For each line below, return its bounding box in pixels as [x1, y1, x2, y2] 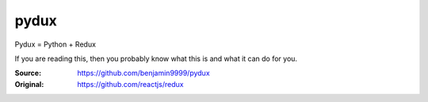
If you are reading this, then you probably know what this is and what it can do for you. [14, 54, 297, 63]
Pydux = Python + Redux [14, 40, 97, 49]
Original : [14, 79, 44, 89]
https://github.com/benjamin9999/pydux [77, 68, 210, 78]
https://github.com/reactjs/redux [77, 79, 184, 89]
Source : [14, 68, 42, 78]
